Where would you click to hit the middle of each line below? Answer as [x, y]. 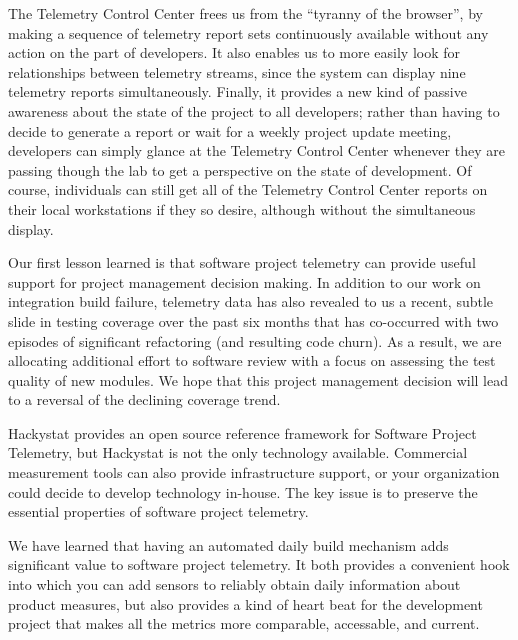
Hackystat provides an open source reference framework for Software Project [242, 432]
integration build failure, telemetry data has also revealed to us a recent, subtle [251, 301]
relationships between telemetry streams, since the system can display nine [237, 71]
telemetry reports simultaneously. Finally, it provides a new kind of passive [237, 91]
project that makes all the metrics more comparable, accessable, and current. [244, 623]
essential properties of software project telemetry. [158, 511]
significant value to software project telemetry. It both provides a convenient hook [259, 564]
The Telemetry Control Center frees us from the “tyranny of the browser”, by [245, 13]
